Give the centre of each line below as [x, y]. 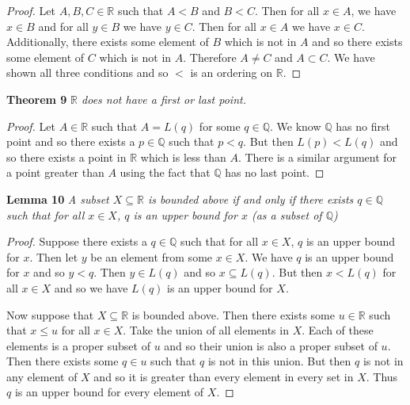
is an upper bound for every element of [109, 392]
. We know [296, 126]
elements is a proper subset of [78, 345]
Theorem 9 [37, 99]
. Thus [382, 376]
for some [220, 126]
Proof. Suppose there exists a [77, 241]
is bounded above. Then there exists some [233, 314]
